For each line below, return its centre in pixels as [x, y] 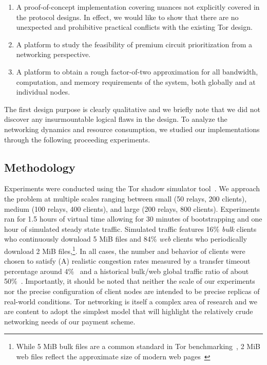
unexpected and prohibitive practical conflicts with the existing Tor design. [134, 27]
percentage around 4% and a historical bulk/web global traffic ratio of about [127, 271]
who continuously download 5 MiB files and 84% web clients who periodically [126, 239]
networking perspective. [53, 54]
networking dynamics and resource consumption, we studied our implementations [132, 129]
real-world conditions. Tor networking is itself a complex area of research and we [131, 301]
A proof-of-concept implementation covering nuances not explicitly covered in [138, 7]
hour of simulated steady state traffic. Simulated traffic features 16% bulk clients [130, 229]
